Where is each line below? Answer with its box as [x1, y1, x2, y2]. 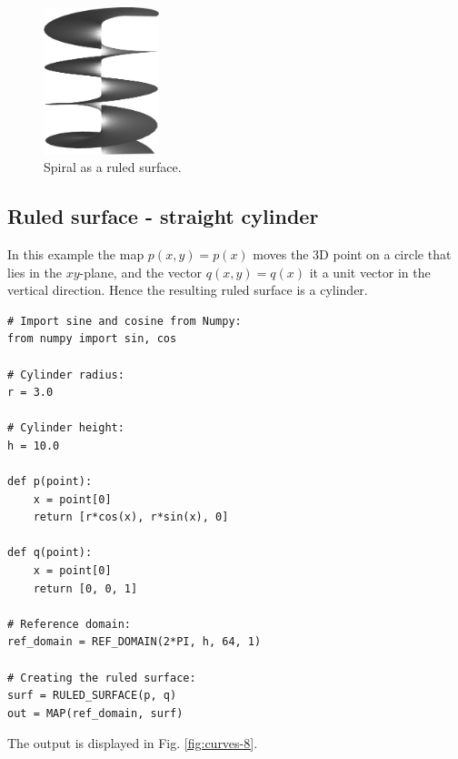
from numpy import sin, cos [7, 332, 177, 346]
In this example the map [7, 244, 144, 263]
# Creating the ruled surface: [7, 671, 196, 684]
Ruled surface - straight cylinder [7, 202, 319, 230]
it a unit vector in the [309, 262, 431, 281]
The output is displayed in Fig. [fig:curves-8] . [7, 734, 258, 753]
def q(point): [7, 546, 93, 560]
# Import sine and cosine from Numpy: [7, 314, 242, 328]
